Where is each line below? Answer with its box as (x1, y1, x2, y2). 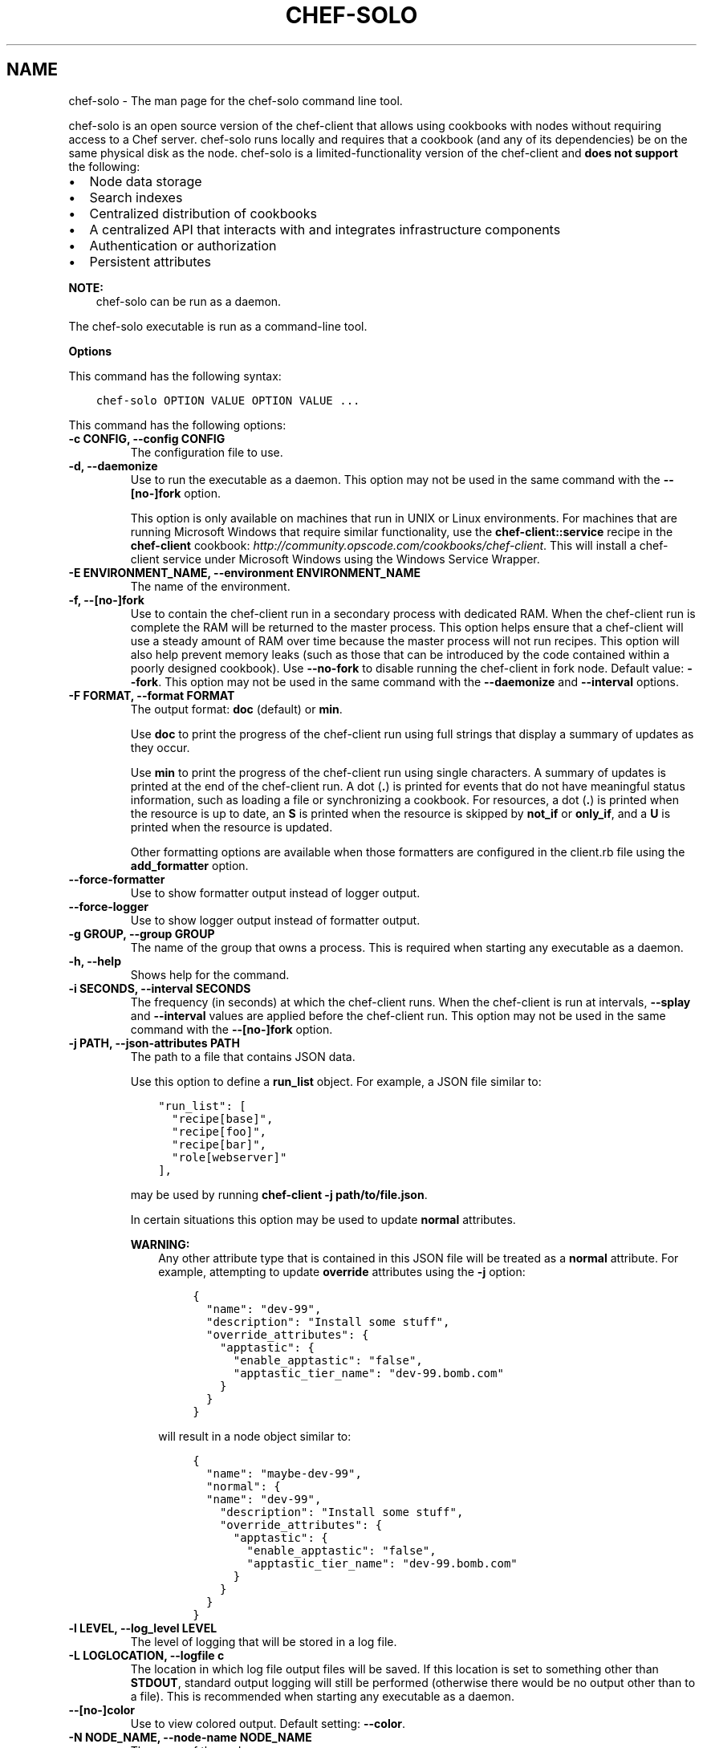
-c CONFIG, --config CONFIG (68, 431, 226, 445)
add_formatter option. (130, 858, 249, 872)
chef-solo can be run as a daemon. (95, 294, 282, 308)
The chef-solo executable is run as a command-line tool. (68, 319, 368, 333)
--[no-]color (68, 1702, 136, 1717)
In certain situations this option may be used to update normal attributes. (130, 1212, 516, 1226)
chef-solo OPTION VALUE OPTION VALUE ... (95, 393, 360, 407)
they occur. (130, 740, 190, 754)
